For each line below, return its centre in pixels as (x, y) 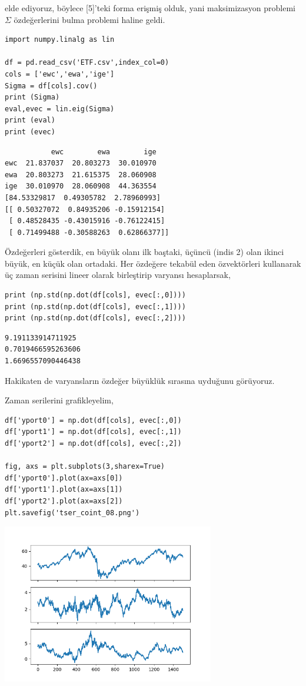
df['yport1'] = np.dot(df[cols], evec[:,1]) (93, 432)
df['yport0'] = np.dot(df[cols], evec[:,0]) (93, 420)
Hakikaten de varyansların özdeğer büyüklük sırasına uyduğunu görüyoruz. (140, 380)
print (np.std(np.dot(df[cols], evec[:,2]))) (95, 318)
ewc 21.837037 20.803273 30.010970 (81, 163)
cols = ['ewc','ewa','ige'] (60, 74)
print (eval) (30, 120)
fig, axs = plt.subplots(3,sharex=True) (85, 467)
